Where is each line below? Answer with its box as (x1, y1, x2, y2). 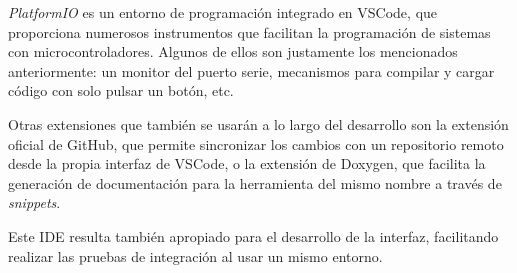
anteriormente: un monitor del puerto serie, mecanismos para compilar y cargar (8, 60, 495, 81)
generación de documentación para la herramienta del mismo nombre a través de (8, 172, 502, 193)
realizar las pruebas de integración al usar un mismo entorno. (8, 245, 383, 266)
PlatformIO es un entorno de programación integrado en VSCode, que (8, 2, 438, 22)
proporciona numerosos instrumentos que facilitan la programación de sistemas (8, 21, 491, 42)
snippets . (8, 192, 61, 213)
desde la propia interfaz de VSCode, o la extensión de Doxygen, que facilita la (8, 153, 486, 174)
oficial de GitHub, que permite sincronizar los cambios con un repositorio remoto (8, 133, 504, 154)
